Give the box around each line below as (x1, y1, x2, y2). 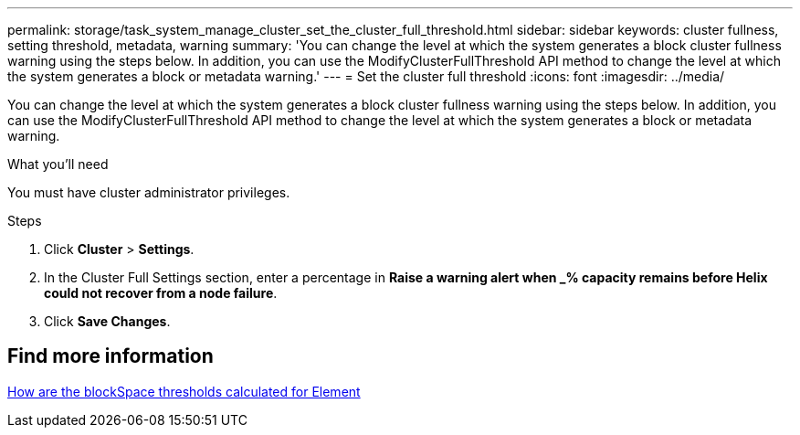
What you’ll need (7, 156, 109, 172)
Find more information (7, 345, 214, 368)
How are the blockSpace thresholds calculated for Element (7, 383, 361, 399)
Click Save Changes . (44, 313, 171, 329)
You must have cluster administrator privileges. (7, 185, 290, 200)
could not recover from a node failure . (44, 285, 278, 301)
